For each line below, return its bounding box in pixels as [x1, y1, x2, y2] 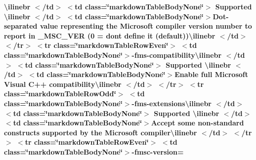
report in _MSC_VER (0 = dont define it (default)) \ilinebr [4, 30, 215, 40]
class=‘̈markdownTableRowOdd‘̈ [4, 88, 116, 99]
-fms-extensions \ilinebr [131, 98, 212, 108]
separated [4, 21, 38, 31]
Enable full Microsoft [174, 69, 248, 80]
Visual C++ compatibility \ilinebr [4, 79, 122, 89]
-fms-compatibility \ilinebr [131, 49, 222, 60]
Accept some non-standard [151, 118, 244, 128]
